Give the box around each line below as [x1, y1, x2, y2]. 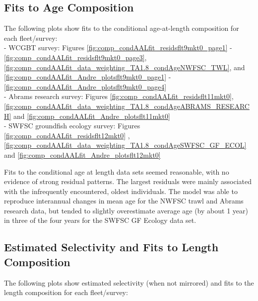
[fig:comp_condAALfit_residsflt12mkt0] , [4, 130, 130, 140]
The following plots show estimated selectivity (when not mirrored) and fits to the [4, 277, 254, 288]
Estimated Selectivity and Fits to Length [4, 239, 219, 255]
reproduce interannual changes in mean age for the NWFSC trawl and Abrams [4, 196, 244, 206]
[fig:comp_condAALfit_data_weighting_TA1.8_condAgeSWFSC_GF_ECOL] [4, 140, 247, 150]
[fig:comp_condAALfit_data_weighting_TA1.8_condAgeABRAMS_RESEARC [4, 100, 250, 111]
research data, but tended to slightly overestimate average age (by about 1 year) [4, 205, 248, 215]
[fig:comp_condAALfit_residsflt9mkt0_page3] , [4, 52, 147, 62]
